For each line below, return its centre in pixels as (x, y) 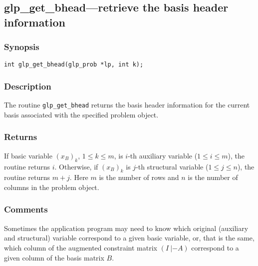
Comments (26, 209)
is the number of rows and (139, 177)
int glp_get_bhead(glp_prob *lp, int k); (74, 65)
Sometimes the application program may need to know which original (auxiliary (126, 228)
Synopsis (22, 47)
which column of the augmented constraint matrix (81, 247)
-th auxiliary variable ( (163, 155)
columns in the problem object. (52, 187)
